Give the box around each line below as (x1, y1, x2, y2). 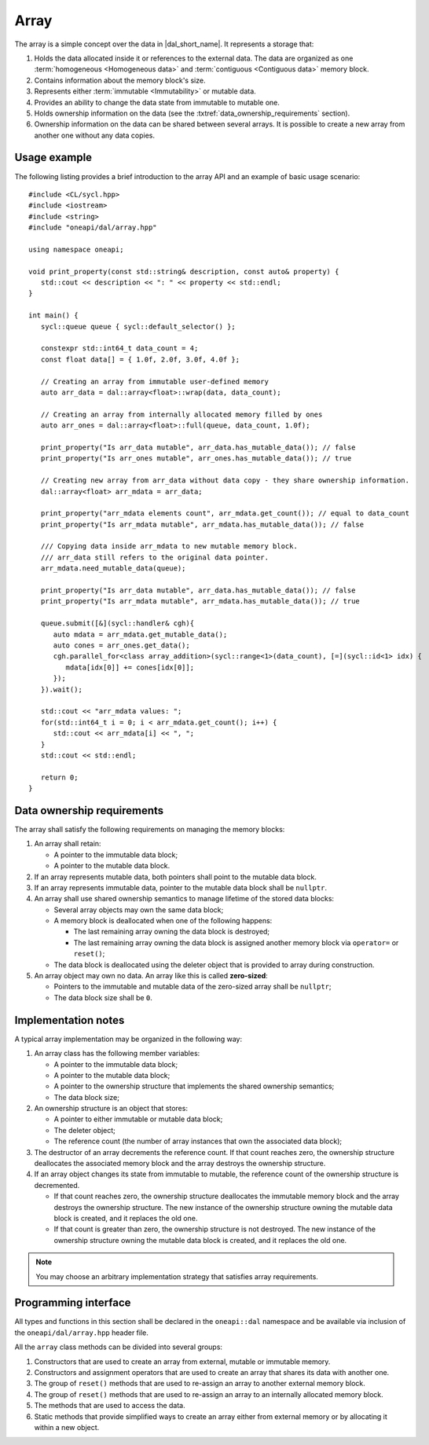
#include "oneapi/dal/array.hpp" (28, 223, 157, 232)
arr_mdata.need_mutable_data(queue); (40, 564, 186, 573)
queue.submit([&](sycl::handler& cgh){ (40, 619, 195, 628)
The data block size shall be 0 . (53, 992, 153, 1002)
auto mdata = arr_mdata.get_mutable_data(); (53, 629, 228, 639)
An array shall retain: (34, 839, 101, 849)
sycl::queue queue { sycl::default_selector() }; (40, 322, 236, 331)
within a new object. (34, 1422, 100, 1432)
